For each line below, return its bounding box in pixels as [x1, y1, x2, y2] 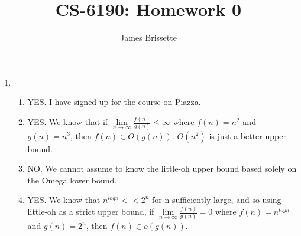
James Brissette [120, 31, 177, 44]
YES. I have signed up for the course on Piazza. [27, 96, 201, 108]
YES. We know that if [27, 116, 108, 128]
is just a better [209, 129, 263, 142]
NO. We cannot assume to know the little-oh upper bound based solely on [27, 162, 297, 175]
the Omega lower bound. [27, 173, 117, 186]
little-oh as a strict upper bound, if [27, 205, 154, 218]
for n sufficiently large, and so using [152, 194, 281, 206]
